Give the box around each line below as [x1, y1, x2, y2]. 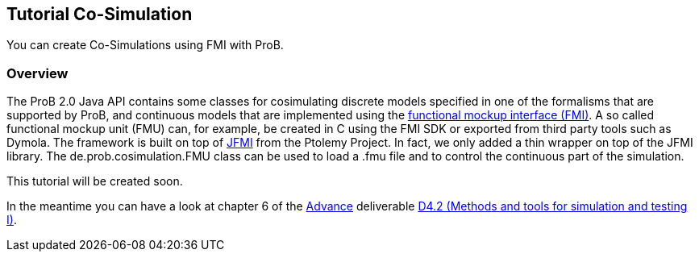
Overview [6, 64, 69, 81]
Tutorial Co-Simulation [6, 4, 193, 24]
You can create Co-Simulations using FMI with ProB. [6, 38, 284, 52]
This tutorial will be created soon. [6, 174, 183, 189]
